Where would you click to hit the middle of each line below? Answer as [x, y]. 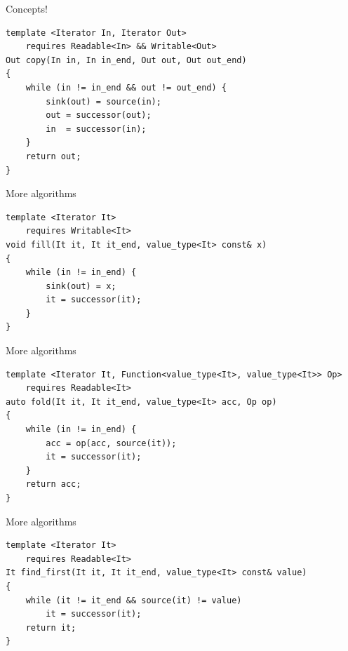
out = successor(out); [99, 115]
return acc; [53, 484]
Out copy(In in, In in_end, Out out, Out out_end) [126, 60]
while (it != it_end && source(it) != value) [134, 600]
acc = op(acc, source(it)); [111, 443]
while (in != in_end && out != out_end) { [126, 87]
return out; [53, 156]
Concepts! [27, 8]
